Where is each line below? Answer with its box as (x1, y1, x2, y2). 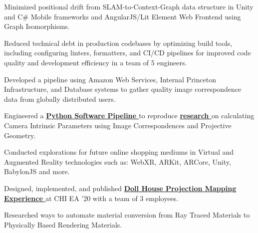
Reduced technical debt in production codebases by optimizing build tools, (4, 37, 233, 48)
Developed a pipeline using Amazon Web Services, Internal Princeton (4, 74, 216, 84)
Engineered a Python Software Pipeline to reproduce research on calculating (4, 110, 255, 121)
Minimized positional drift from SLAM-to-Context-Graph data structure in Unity (4, 1, 254, 11)
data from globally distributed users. (4, 93, 116, 104)
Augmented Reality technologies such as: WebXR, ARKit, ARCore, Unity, (4, 156, 231, 167)
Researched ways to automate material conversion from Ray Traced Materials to (4, 210, 250, 220)
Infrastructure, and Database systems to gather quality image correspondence (4, 84, 242, 94)
